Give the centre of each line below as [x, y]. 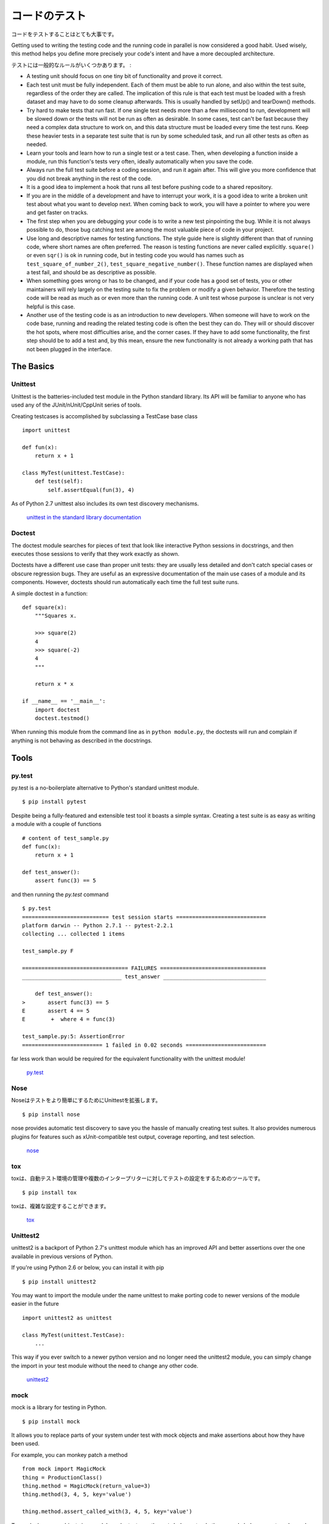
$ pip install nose [51, 1114]
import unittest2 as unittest [67, 1318]
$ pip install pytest [54, 802]
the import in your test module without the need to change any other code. [105, 1366]
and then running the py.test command [60, 894]
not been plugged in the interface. [69, 349]
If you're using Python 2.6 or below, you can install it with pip [88, 1267]
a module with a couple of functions [56, 824]
